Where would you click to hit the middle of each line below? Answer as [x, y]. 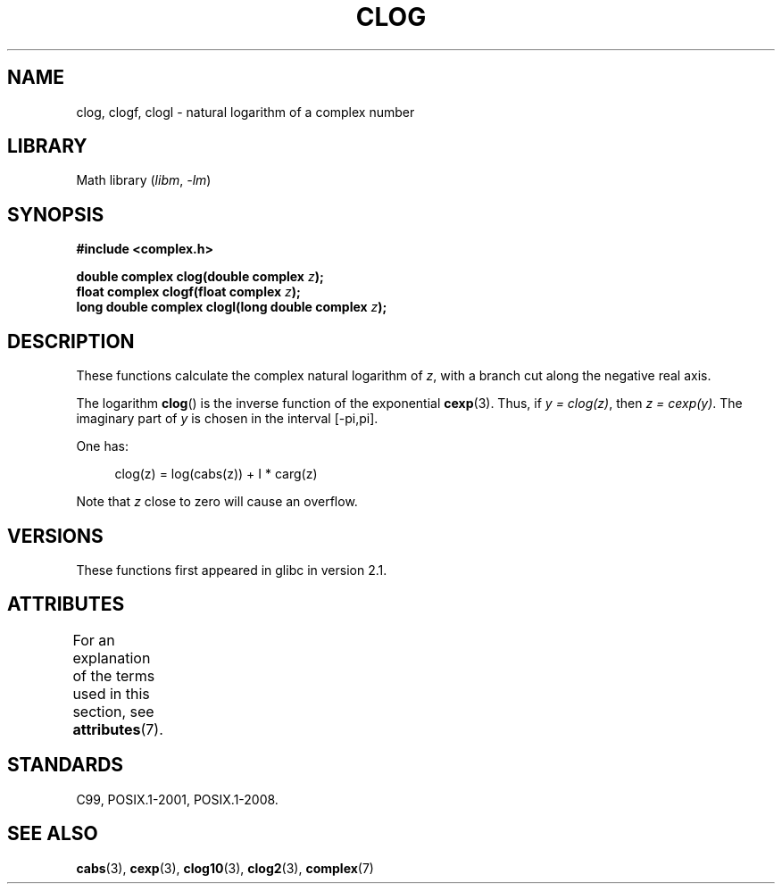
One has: [103, 446]
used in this [111, 693]
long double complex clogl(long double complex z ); [232, 307]
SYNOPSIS [56, 214]
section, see [113, 711]
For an [94, 640]
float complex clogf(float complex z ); [188, 292]
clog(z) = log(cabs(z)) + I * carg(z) [216, 474]
